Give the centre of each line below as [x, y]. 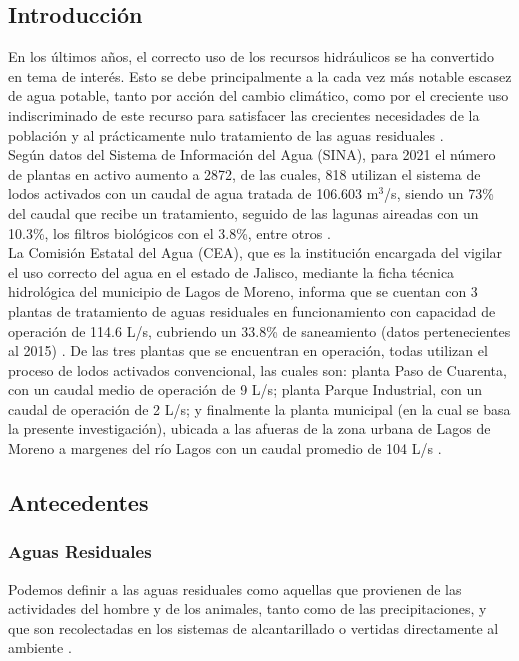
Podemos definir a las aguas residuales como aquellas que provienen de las [235, 588]
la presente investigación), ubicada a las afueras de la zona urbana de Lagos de [249, 428]
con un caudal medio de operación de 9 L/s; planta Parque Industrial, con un [245, 389]
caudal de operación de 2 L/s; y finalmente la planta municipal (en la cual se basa [259, 408]
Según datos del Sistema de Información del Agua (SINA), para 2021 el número [252, 154]
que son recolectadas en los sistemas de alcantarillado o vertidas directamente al [253, 627]
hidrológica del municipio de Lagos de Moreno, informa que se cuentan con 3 [243, 291]
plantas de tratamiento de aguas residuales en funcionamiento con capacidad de [252, 310]
